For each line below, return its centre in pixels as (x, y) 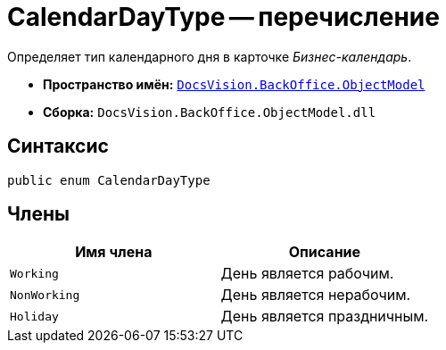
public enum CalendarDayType (109, 180)
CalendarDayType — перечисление (223, 17)
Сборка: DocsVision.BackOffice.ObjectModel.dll (210, 112)
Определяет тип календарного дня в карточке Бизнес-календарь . (210, 56)
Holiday (34, 316)
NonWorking (45, 295)
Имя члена (114, 252)
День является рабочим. (307, 274)
